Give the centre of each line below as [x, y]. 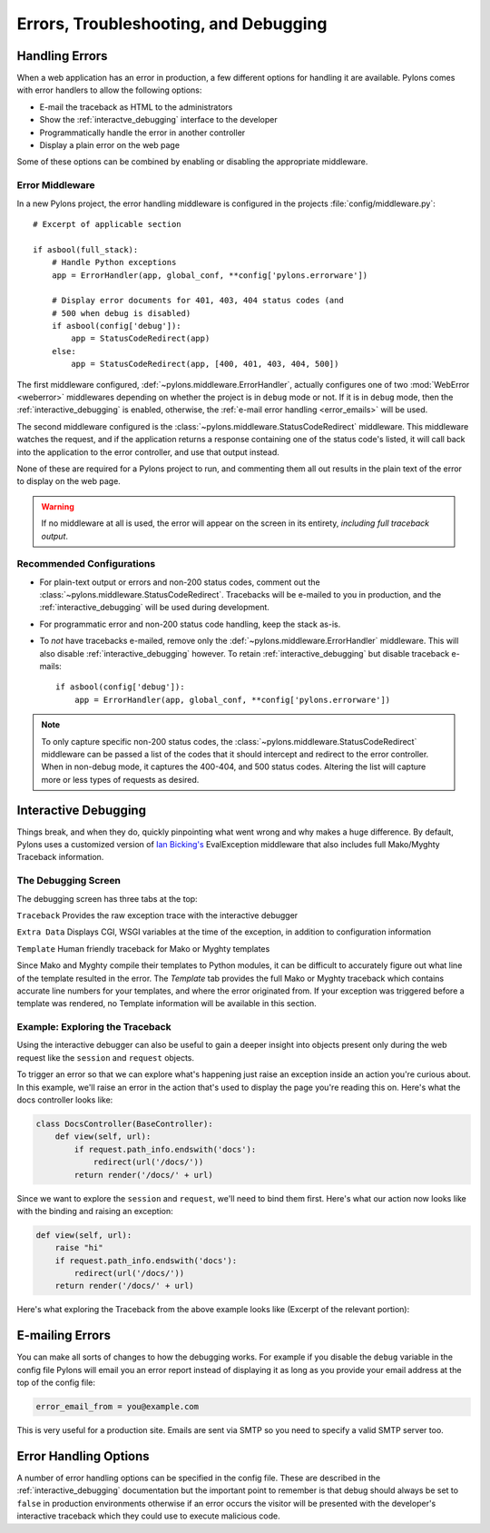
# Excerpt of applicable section [107, 224]
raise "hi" [79, 1248]
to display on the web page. [69, 481]
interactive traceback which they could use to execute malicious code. [148, 1516]
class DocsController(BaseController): [124, 1124]
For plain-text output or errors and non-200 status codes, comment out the [180, 582]
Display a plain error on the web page [110, 145]
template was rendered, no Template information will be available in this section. [167, 1004]
